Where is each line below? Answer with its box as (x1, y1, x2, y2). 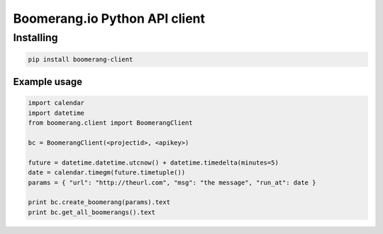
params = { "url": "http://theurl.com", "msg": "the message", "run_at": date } (28, 178, 316, 186)
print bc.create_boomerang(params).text (28, 199, 170, 206)
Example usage (13, 76, 83, 88)
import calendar (28, 99, 85, 107)
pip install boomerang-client (28, 55, 133, 63)
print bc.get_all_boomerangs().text (28, 208, 156, 216)
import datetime (28, 108, 85, 117)
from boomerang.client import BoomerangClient (28, 119, 193, 127)
